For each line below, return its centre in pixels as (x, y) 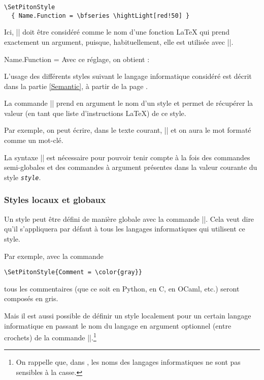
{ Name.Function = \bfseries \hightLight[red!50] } (101, 16)
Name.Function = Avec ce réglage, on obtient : (77, 59)
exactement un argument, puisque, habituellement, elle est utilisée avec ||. (119, 41)
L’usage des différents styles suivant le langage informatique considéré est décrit (128, 76)
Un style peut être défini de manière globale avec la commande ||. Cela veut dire (129, 218)
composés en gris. (31, 298)
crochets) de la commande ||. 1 (50, 337)
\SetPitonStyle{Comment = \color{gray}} (73, 272)
